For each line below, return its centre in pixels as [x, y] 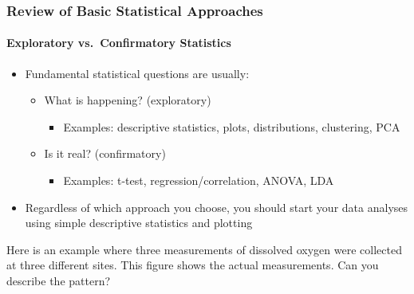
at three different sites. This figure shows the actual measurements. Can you [193, 265]
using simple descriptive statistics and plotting [139, 223]
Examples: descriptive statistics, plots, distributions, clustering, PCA [232, 126]
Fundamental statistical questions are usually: [137, 73]
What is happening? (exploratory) [128, 100]
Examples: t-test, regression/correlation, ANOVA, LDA [199, 180]
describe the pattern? [59, 280]
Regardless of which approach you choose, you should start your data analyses [217, 207]
